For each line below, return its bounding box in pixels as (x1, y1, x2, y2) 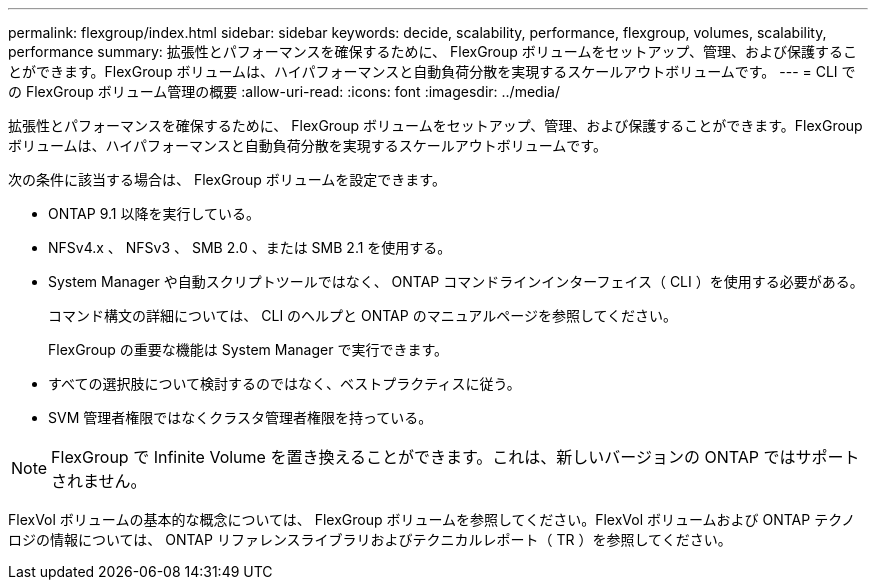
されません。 (51, 471, 147, 491)
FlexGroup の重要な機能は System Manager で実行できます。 (48, 341, 448, 358)
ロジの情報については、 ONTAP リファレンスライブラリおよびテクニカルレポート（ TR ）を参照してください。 (8, 531, 732, 548)
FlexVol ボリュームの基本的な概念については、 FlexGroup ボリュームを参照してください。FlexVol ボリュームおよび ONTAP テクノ (8, 511, 856, 528)
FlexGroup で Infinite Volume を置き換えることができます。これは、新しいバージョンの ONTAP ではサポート (51, 447, 860, 467)
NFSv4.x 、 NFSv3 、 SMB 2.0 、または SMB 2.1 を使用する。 (48, 239, 452, 256)
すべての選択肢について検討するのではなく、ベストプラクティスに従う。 (48, 375, 521, 392)
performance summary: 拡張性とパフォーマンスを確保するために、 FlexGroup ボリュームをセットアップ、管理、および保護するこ (8, 43, 857, 60)
